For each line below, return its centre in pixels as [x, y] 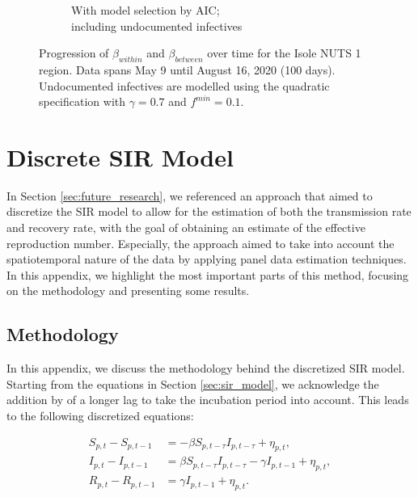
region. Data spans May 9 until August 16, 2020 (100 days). [187, 69]
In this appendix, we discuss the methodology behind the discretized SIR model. [206, 368]
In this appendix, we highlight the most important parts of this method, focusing [208, 274]
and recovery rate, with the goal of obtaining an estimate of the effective [186, 227]
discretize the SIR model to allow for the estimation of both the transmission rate [209, 211]
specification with [82, 101]
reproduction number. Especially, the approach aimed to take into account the [201, 243]
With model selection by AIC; [146, 10]
